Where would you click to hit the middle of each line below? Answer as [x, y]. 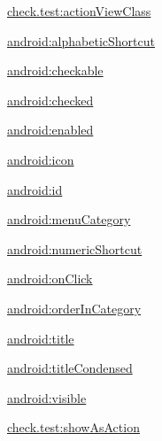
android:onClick [50, 279]
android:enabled [50, 130]
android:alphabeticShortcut [81, 40]
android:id [35, 189]
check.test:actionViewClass [79, 11]
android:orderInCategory [74, 308]
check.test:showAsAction [73, 427]
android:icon [41, 159]
